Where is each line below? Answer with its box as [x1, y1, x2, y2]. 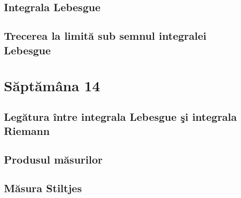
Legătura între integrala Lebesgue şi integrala [4, 109, 237, 124]
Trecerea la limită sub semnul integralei [4, 28, 207, 43]
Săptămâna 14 [4, 76, 100, 96]
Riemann [4, 123, 50, 138]
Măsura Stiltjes [4, 180, 82, 195]
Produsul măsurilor [4, 151, 103, 166]
